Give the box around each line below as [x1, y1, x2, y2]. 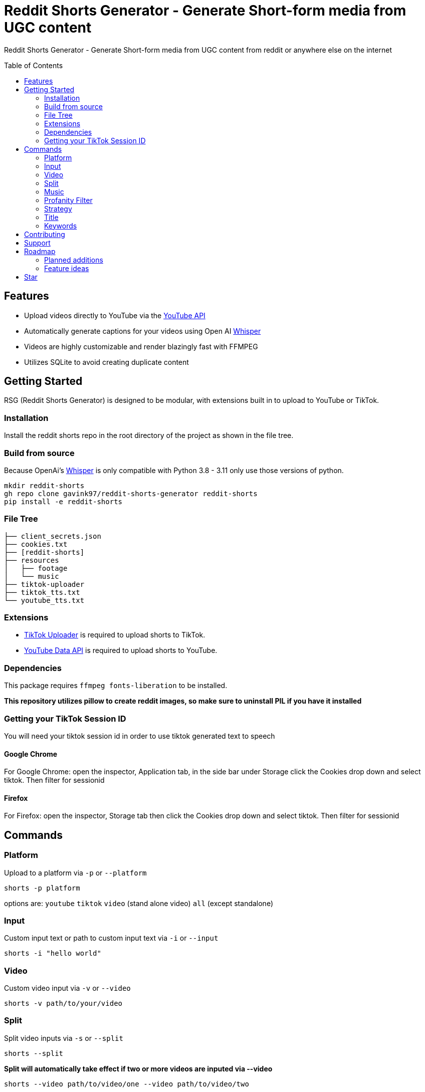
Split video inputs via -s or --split [4, 1033, 123, 1042]
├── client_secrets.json [4, 532, 101, 540]
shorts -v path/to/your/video [4, 999, 123, 1008]
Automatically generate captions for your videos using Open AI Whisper [24, 326, 261, 335]
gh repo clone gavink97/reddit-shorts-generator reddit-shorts [4, 489, 258, 498]
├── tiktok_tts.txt [4, 588, 80, 596]
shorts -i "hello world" [4, 949, 101, 958]
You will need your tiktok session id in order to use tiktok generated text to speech [4, 731, 275, 740]
